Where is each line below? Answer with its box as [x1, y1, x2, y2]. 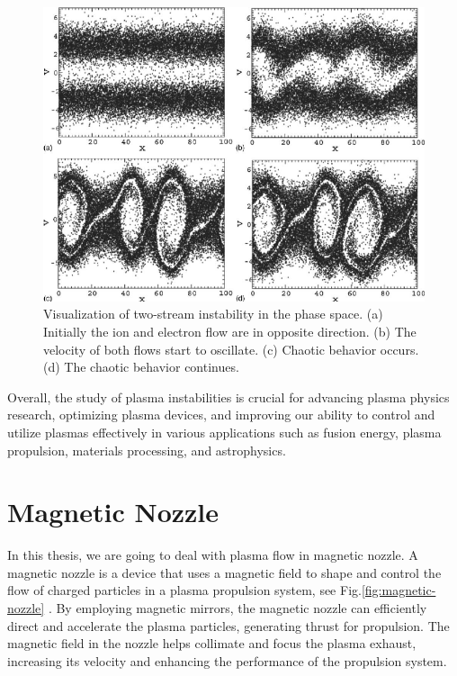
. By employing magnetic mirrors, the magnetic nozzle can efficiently [48, 599, 427, 617]
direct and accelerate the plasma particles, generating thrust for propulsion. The [7, 616, 450, 635]
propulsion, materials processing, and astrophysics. [7, 440, 286, 459]
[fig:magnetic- [361, 581, 436, 599]
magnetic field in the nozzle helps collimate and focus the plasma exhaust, [7, 634, 417, 653]
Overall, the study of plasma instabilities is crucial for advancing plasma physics [7, 387, 450, 406]
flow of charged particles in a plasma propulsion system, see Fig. [7, 581, 362, 599]
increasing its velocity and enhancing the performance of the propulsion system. [7, 651, 447, 670]
